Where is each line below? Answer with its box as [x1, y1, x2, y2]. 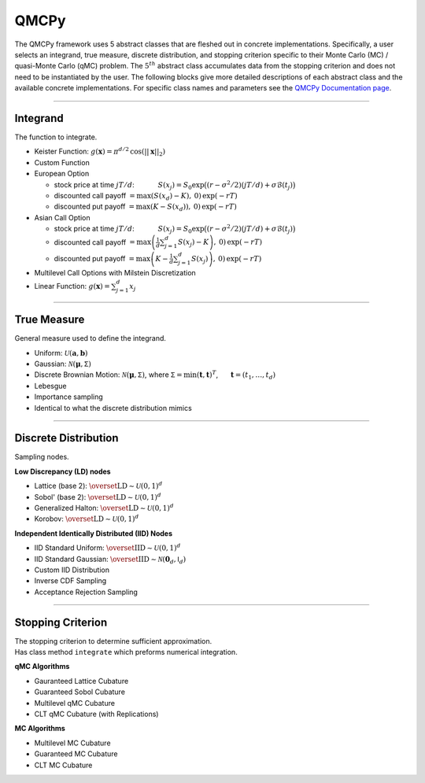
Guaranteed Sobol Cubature [34, 687, 126, 696]
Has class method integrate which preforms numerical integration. [14, 648, 238, 657]
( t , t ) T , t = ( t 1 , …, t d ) [197, 369, 275, 382]
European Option [34, 169, 90, 179]
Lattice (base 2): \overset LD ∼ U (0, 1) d [34, 480, 163, 491]
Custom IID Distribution [34, 565, 110, 574]
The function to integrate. [14, 132, 98, 142]
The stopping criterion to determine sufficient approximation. [14, 636, 213, 645]
